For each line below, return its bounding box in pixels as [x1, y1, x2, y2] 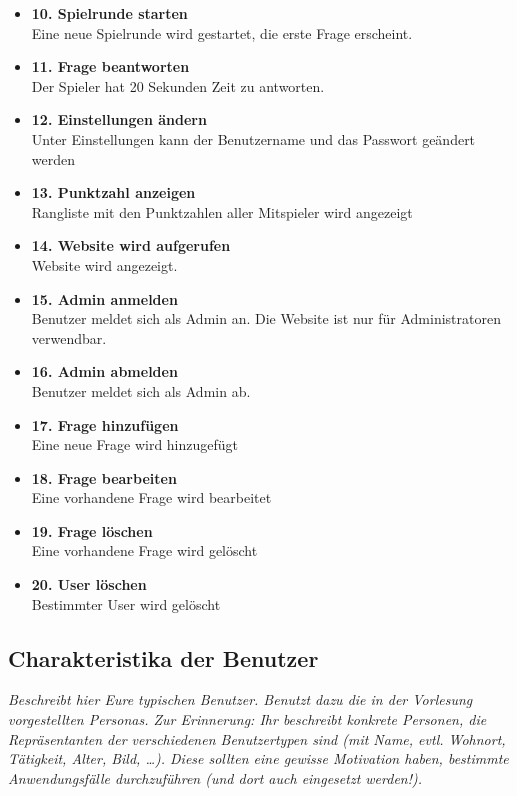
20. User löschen [31, 574, 147, 595]
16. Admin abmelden [31, 361, 178, 382]
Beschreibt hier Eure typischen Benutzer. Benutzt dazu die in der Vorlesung [8, 689, 473, 710]
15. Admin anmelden [31, 288, 178, 309]
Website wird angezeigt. [31, 254, 178, 275]
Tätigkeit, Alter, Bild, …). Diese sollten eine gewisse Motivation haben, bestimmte [8, 748, 509, 769]
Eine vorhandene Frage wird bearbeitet [31, 487, 272, 508]
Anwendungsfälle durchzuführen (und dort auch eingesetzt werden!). [8, 767, 423, 788]
